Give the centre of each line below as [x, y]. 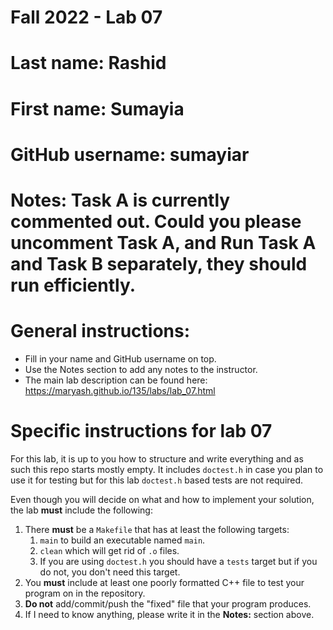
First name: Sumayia [97, 108]
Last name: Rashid [88, 63]
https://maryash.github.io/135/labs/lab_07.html [120, 390]
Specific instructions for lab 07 [141, 431]
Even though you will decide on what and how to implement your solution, [162, 499]
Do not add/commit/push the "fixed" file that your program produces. [168, 603]
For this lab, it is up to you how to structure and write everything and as [157, 458]
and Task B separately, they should [159, 263]
